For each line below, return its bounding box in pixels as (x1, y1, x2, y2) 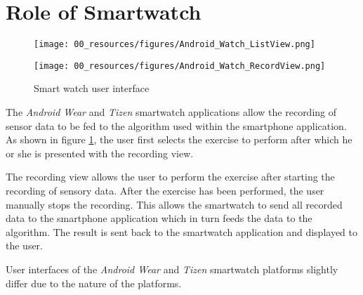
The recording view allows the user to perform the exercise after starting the (6, 169, 335, 184)
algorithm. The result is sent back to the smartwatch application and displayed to (6, 224, 357, 239)
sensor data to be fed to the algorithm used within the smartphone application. (6, 118, 347, 133)
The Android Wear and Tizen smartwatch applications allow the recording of (6, 105, 337, 119)
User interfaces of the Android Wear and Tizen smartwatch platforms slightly (6, 261, 338, 276)
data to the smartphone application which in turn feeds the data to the (6, 211, 312, 225)
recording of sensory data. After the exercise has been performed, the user (6, 183, 324, 197)
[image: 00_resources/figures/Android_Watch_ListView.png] (34, 39, 315, 50)
